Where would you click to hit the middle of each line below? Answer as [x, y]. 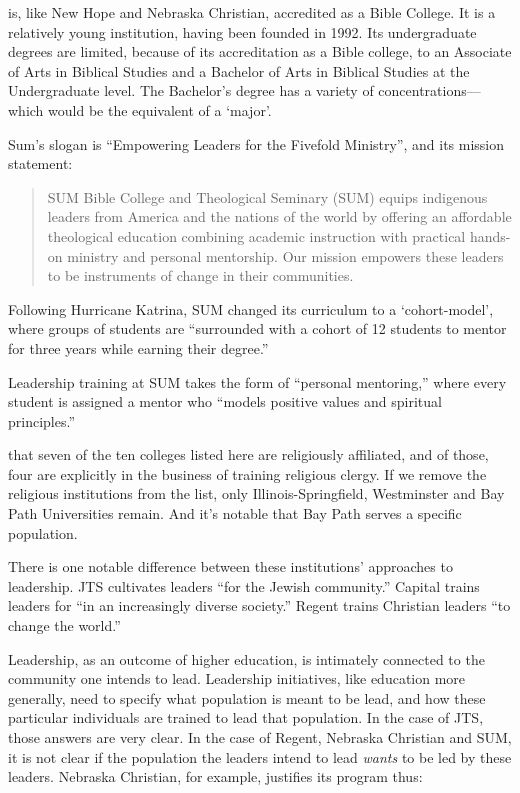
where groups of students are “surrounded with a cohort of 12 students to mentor [257, 328]
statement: [40, 163]
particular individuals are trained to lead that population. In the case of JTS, [246, 717]
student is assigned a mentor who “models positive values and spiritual [225, 401]
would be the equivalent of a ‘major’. [160, 109]
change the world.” [64, 625]
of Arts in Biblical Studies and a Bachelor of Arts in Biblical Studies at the [239, 70]
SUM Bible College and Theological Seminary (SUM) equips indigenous [267, 196]
